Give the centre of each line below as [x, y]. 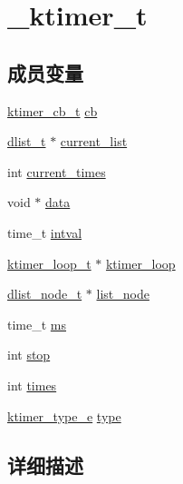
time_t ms [37, 324]
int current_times [57, 171]
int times [32, 385]
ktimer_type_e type [64, 415]
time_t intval [45, 232]
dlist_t [27, 141]
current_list [94, 141]
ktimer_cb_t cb [53, 110]
